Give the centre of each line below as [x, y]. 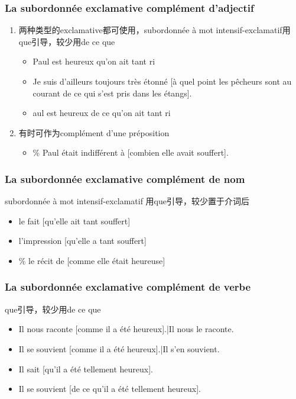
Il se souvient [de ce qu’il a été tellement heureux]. [110, 389]
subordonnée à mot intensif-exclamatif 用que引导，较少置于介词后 [127, 201]
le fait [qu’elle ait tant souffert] [74, 221]
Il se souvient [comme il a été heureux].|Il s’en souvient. [119, 348]
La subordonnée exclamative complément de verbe [128, 287]
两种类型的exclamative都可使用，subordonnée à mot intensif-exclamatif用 [154, 30]
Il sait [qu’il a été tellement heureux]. [86, 369]
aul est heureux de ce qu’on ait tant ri [102, 113]
